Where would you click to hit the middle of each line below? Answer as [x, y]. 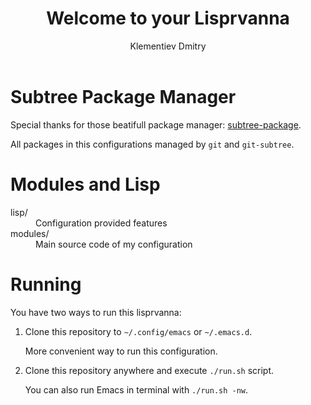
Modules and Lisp [85, 184]
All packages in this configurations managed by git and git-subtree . [152, 144]
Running [46, 284]
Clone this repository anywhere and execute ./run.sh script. [149, 370]
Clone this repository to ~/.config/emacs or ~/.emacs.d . [138, 331]
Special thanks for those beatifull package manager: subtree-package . [156, 124]
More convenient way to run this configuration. [121, 351]
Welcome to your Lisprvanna [168, 18]
